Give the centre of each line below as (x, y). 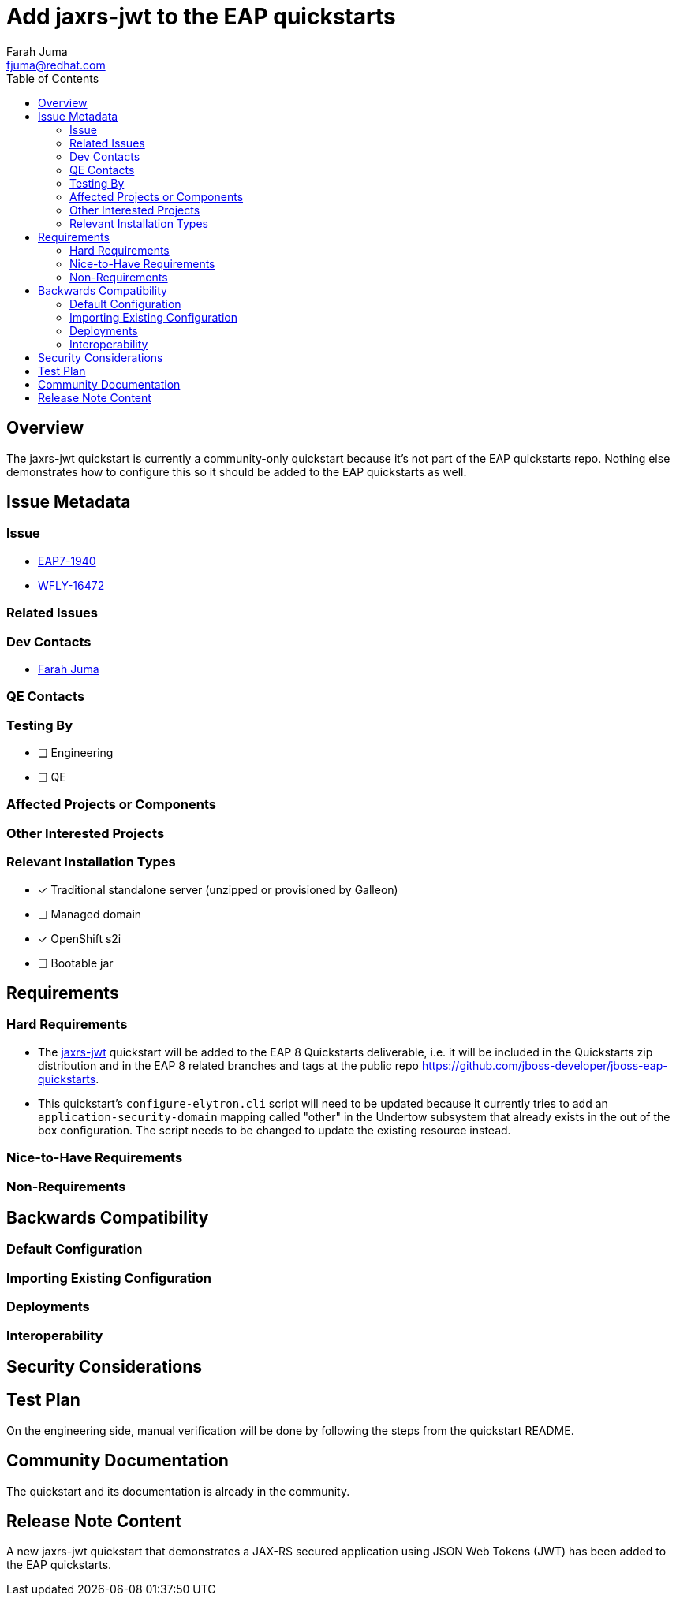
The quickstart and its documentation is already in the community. (178, 1491)
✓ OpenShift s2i (80, 938)
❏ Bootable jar (76, 963)
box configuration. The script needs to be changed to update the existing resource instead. (275, 1130)
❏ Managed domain (90, 914)
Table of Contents (53, 78)
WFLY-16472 (71, 585)
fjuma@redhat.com (56, 65)
